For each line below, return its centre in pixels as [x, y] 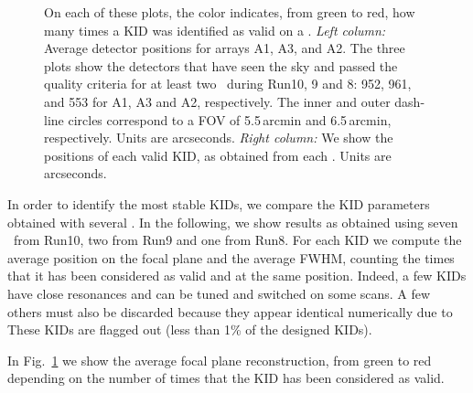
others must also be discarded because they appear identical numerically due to [230, 311]
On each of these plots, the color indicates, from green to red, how [230, 12]
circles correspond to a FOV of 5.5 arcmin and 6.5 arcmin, [230, 119]
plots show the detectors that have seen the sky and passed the [221, 65]
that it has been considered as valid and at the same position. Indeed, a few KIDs [237, 276]
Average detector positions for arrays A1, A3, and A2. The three [225, 48]
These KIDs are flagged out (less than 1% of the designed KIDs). [190, 329]
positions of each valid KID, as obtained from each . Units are [218, 155]
